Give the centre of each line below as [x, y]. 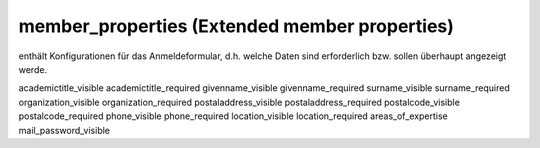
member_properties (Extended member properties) [236, 26]
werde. [33, 69]
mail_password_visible [64, 130]
